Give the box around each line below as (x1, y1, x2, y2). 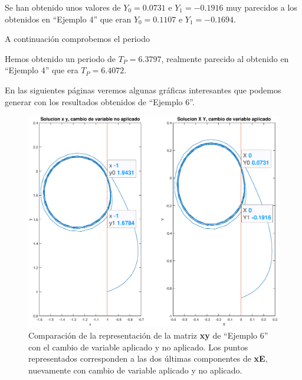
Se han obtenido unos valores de (5, 1, 121, 13)
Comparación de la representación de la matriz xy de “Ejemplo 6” (28, 329, 268, 342)
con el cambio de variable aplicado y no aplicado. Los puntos (28, 340, 248, 353)
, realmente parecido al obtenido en (161, 52, 289, 64)
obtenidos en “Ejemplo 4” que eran (5, 12, 132, 25)
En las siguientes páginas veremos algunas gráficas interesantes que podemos (5, 83, 281, 96)
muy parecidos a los (226, 1, 297, 13)
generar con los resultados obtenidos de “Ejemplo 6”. (5, 95, 195, 108)
